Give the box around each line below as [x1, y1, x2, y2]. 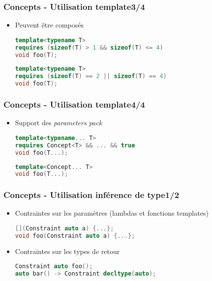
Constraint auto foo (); [15, 263, 93, 270]
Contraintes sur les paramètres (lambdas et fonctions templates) [15, 208, 209, 218]
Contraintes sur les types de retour [15, 246, 120, 256]
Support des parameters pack [15, 117, 102, 128]
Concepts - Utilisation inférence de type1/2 [3, 189, 180, 201]
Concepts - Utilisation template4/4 [3, 98, 145, 110]
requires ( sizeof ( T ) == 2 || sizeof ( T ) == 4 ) [15, 73, 167, 80]
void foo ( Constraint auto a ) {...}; [15, 232, 135, 239]
